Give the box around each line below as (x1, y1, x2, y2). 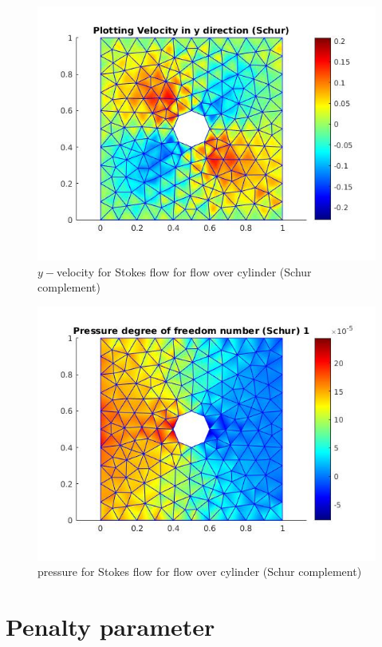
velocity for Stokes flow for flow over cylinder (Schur (57, 263, 312, 280)
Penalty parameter (6, 610, 215, 643)
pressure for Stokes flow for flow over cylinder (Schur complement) (37, 563, 362, 580)
